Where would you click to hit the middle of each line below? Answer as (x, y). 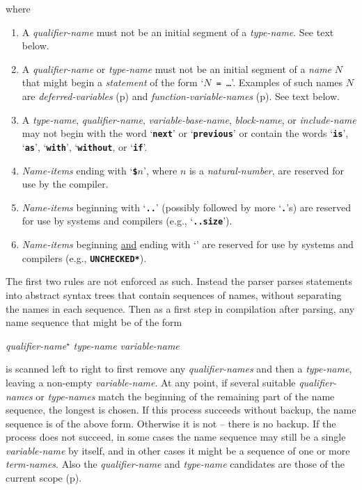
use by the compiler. (65, 184)
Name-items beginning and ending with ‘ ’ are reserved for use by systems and (188, 244)
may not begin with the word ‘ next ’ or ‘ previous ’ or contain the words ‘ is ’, (185, 133)
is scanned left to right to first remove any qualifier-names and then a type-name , (179, 369)
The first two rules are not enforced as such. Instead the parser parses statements (179, 281)
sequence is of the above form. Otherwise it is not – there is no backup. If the (171, 423)
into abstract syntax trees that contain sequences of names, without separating (174, 294)
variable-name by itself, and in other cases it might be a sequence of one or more (178, 450)
